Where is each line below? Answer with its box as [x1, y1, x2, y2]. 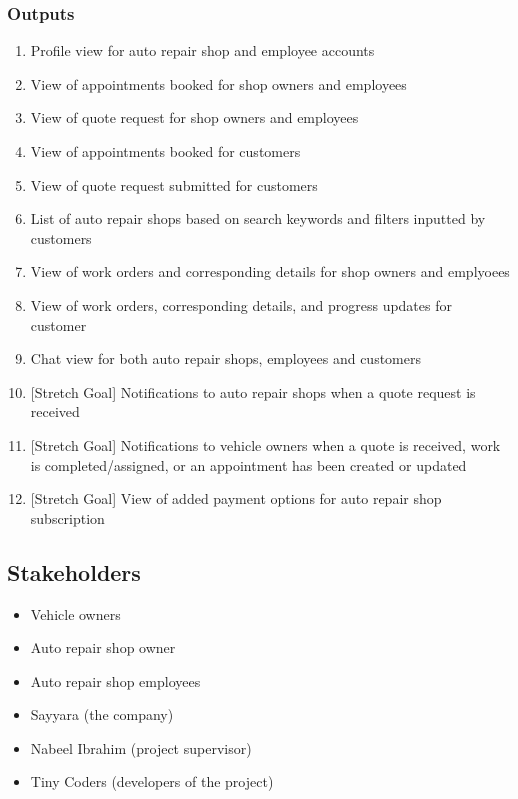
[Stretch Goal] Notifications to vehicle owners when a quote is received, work [30, 434, 501, 455]
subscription [30, 507, 105, 528]
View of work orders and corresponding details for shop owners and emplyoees [30, 261, 510, 282]
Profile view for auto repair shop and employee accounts [30, 40, 375, 61]
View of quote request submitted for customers [30, 174, 318, 195]
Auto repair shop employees [30, 670, 201, 691]
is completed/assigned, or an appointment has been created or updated [30, 454, 467, 475]
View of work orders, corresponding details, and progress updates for [30, 294, 452, 315]
